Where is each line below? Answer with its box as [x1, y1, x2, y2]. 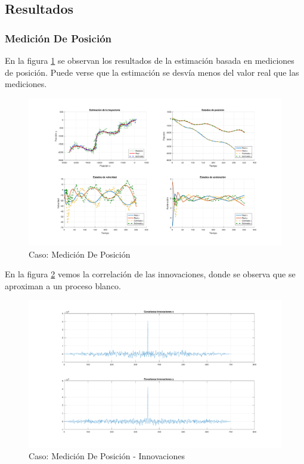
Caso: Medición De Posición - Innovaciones [29, 450, 185, 462]
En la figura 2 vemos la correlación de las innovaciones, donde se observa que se [5, 268, 296, 280]
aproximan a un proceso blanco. [5, 279, 122, 292]
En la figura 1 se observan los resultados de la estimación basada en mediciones [5, 54, 294, 66]
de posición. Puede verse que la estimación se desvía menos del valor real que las [5, 66, 299, 78]
